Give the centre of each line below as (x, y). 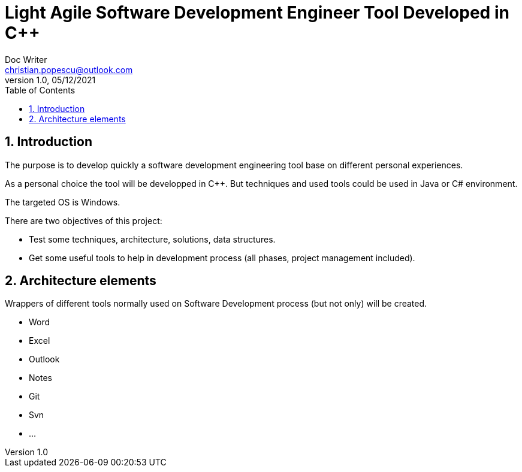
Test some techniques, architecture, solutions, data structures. (152, 239)
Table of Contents (40, 90)
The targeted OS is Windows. (63, 202)
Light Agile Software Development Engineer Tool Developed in (257, 13)
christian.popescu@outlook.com (69, 69)
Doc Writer (26, 59)
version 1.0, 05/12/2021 (50, 80)
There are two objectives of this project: (84, 220)
